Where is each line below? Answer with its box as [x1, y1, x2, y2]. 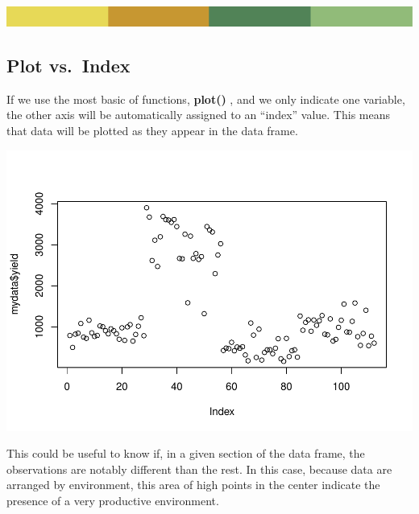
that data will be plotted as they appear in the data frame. [6, 122, 298, 139]
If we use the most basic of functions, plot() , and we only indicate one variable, [6, 90, 405, 107]
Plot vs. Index [6, 53, 131, 78]
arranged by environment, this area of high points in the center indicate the [6, 476, 380, 493]
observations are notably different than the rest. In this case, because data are [6, 460, 392, 477]
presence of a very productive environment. [6, 491, 219, 508]
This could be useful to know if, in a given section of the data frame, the [6, 445, 365, 462]
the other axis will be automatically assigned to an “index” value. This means [6, 106, 391, 123]
